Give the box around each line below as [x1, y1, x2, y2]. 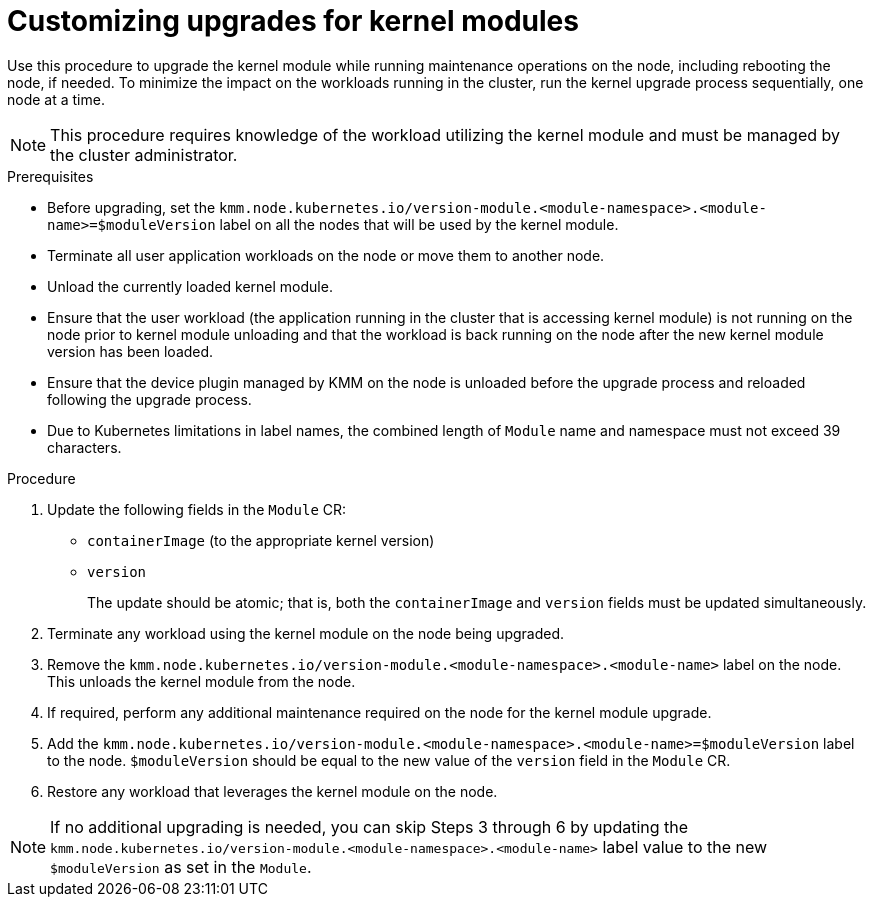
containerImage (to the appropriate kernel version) [87, 531, 435, 549]
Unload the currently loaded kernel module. [47, 277, 333, 295]
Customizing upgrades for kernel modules [7, 4, 579, 38]
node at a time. [7, 90, 105, 108]
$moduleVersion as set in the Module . [50, 856, 312, 877]
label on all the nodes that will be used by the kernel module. [219, 215, 619, 233]
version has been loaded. [47, 342, 214, 360]
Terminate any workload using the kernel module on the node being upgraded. [47, 624, 565, 642]
